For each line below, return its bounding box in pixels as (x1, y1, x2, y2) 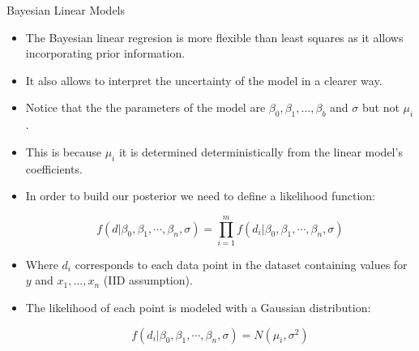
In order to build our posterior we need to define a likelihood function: (25, 187, 376, 204)
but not (361, 99, 400, 116)
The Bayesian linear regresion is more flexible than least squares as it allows (25, 28, 404, 45)
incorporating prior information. (25, 45, 186, 62)
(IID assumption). (103, 272, 193, 289)
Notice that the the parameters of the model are (25, 99, 266, 116)
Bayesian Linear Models (6, 2, 126, 18)
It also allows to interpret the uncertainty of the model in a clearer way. (25, 71, 383, 88)
